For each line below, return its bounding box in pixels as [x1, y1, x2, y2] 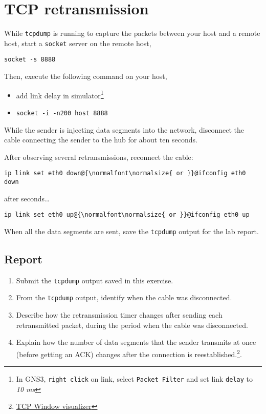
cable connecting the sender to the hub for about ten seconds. [4, 134, 197, 145]
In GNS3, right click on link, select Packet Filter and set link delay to [16, 374, 253, 384]
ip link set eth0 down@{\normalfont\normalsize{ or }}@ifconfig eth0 [4, 170, 246, 177]
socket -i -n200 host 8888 [16, 109, 108, 117]
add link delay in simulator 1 [16, 88, 104, 100]
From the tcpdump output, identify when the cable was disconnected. [16, 292, 232, 303]
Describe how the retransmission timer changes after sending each [16, 309, 223, 320]
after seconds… [4, 193, 50, 203]
